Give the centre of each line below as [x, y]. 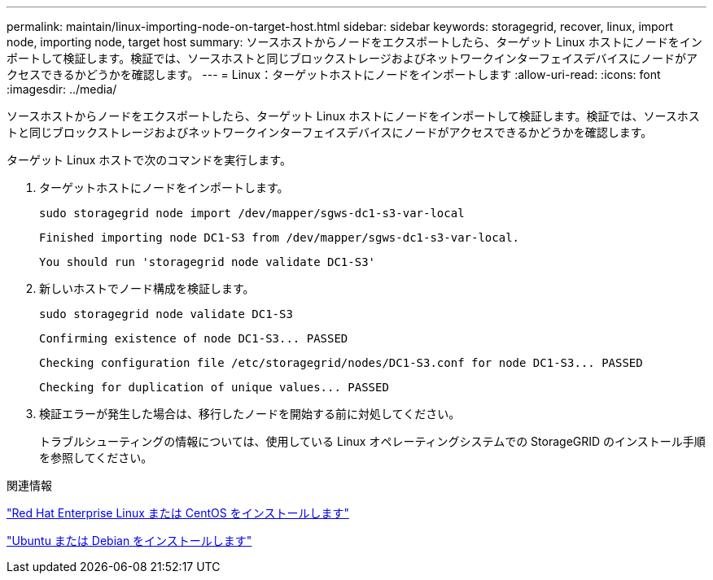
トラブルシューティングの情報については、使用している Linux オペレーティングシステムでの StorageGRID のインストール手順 [372, 441]
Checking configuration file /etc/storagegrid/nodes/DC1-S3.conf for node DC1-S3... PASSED [341, 363]
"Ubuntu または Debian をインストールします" [129, 541]
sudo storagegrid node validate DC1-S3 [166, 314]
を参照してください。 [96, 458]
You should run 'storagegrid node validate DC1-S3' [208, 262]
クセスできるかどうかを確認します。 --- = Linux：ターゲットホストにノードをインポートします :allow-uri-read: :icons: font [334, 74]
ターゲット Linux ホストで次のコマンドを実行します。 [149, 160]
